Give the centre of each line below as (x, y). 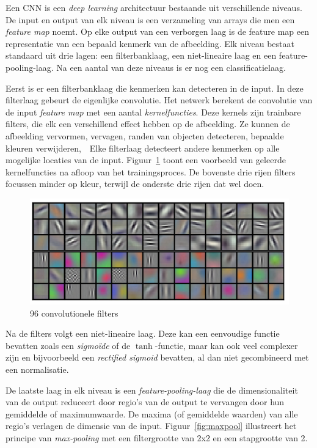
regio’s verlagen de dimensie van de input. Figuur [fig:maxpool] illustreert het (151, 426)
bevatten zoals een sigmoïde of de (68, 345)
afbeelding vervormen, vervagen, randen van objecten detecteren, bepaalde (145, 135)
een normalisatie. (37, 369)
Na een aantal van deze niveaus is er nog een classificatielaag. (171, 67)
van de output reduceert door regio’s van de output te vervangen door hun (145, 402)
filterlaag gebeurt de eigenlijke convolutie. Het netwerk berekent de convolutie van (159, 100)
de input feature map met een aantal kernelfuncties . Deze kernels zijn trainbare (153, 112)
